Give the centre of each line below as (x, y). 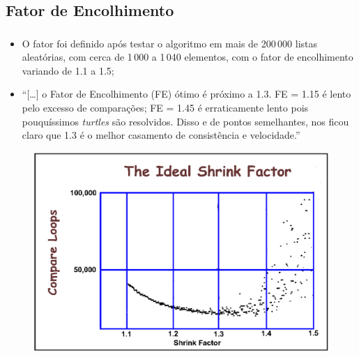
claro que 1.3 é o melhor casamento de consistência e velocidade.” (161, 135)
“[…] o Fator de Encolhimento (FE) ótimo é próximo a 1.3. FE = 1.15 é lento (186, 94)
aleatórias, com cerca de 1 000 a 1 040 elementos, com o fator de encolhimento (188, 57)
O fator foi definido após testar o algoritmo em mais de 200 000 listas (169, 43)
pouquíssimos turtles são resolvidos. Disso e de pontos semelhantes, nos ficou (185, 121)
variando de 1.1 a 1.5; (68, 70)
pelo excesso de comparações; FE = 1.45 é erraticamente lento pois (165, 108)
